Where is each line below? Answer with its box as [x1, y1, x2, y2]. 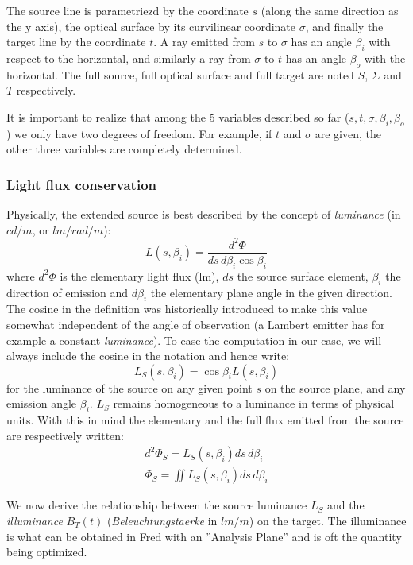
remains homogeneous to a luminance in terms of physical [113, 395, 395, 412]
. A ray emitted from [153, 33, 255, 50]
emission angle [6, 395, 77, 412]
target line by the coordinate [6, 33, 146, 50]
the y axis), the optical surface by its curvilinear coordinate [6, 17, 296, 34]
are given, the [315, 125, 381, 141]
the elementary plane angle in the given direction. [150, 284, 392, 300]
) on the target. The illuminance [249, 512, 407, 528]
